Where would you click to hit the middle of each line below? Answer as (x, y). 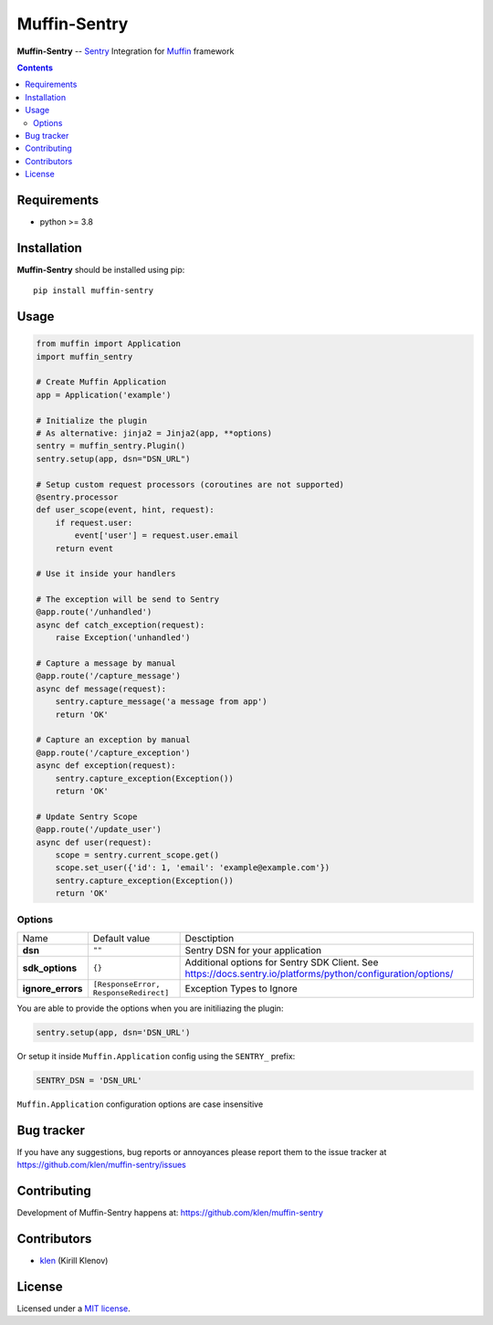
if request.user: (94, 522)
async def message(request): (101, 689)
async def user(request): (94, 842)
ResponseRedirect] (131, 992)
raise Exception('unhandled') (123, 638)
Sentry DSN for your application (253, 950)
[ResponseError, (126, 984)
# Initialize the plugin (92, 421)
